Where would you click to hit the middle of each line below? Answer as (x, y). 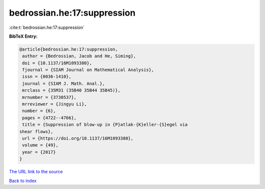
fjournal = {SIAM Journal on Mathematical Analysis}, (88, 70)
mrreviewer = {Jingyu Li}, (54, 104)
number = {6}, (39, 111)
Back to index (23, 181)
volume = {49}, (40, 145)
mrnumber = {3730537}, (50, 97)
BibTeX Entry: (23, 36)
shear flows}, (36, 131)
